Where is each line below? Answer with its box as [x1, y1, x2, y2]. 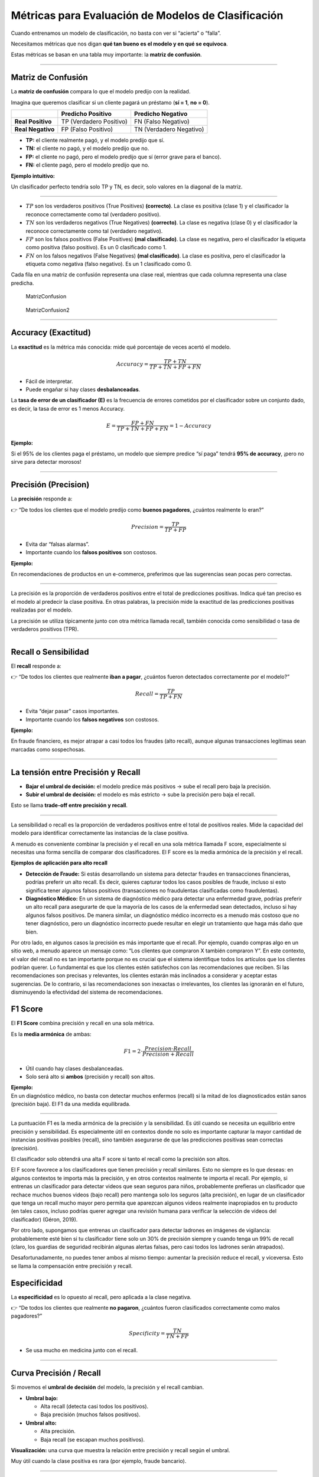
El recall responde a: [11, 662, 61, 669]
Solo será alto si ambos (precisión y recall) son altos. [25, 1073, 155, 1080]
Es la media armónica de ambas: [11, 1030, 92, 1037]
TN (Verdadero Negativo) [134, 125, 204, 134]
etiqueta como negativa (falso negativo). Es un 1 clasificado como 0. [25, 261, 192, 268]
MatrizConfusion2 [25, 306, 70, 313]
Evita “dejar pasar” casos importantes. [25, 708, 119, 715]
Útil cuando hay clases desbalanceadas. [25, 1065, 124, 1072]
